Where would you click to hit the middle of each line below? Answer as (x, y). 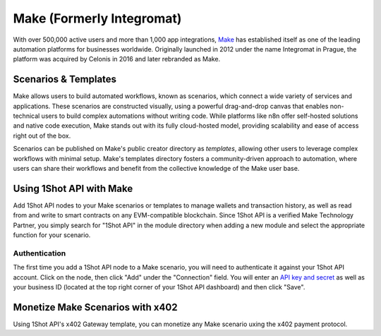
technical (26, 116)
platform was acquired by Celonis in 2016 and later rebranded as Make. (117, 59)
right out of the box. (42, 136)
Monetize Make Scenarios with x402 (95, 307)
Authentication (40, 253)
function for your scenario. (52, 235)
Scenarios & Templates (65, 79)
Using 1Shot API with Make (73, 188)
